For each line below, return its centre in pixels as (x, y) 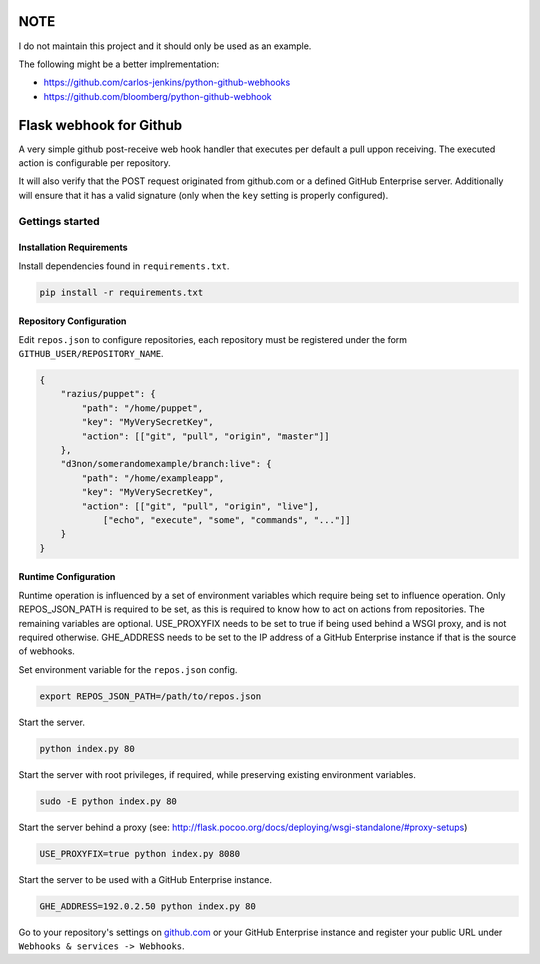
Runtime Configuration (67, 577)
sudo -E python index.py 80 (108, 801)
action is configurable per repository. (94, 162)
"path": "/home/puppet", (142, 408)
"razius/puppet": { (108, 394)
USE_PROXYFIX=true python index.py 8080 (139, 853)
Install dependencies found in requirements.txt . (124, 266)
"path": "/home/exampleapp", (153, 478)
